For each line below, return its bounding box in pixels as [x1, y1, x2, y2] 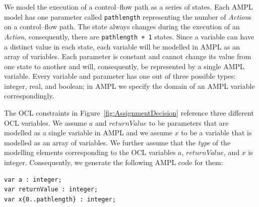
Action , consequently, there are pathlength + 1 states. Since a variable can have [4, 31, 254, 41]
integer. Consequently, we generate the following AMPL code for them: [4, 157, 223, 168]
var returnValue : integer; [4, 186, 98, 193]
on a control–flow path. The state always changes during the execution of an [4, 21, 240, 32]
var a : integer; [4, 176, 62, 183]
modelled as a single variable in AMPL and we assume [4, 127, 172, 138]
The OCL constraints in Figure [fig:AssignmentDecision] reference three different [4, 108, 254, 118]
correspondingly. [4, 90, 54, 101]
